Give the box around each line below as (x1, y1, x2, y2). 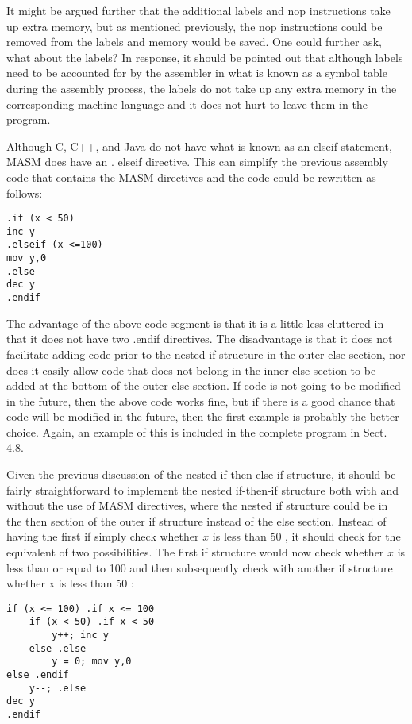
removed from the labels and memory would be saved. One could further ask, (6, 33, 382, 50)
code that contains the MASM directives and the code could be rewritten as (6, 168, 376, 185)
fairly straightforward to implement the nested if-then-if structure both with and (6, 481, 399, 498)
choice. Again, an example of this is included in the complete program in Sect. (6, 423, 387, 440)
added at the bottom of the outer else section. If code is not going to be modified (6, 377, 401, 394)
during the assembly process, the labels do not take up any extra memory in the (6, 79, 397, 96)
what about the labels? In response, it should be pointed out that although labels (6, 48, 403, 65)
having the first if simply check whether (6, 528, 199, 545)
